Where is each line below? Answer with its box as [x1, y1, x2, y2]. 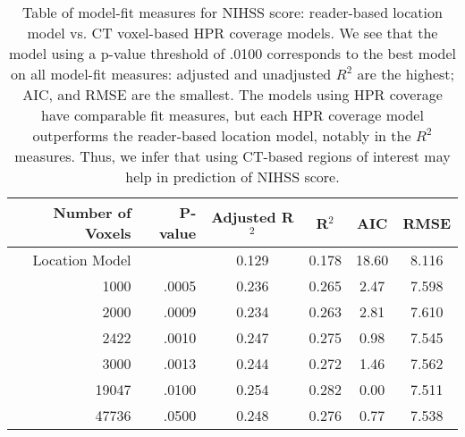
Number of [53, 202, 131, 223]
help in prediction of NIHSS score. [125, 166, 340, 187]
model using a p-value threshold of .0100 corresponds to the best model [8, 43, 457, 63]
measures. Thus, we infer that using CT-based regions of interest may [14, 146, 451, 166]
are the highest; [357, 63, 455, 84]
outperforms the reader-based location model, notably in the [32, 125, 411, 146]
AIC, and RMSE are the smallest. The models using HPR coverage [22, 84, 443, 105]
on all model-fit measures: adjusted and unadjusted [10, 63, 332, 84]
